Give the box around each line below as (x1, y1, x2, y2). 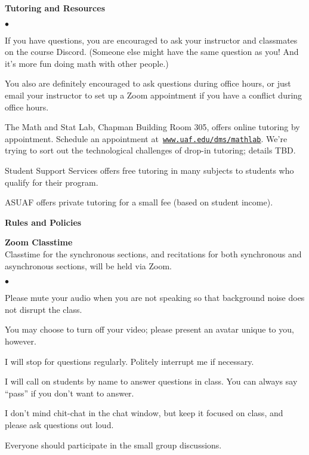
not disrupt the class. (5, 303, 82, 315)
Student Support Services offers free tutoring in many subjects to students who (5, 164, 294, 176)
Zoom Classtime (5, 236, 73, 248)
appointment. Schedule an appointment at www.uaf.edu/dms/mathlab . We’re (5, 132, 288, 145)
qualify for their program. (5, 176, 98, 188)
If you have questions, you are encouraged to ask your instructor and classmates (5, 33, 298, 46)
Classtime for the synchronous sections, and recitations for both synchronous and (5, 247, 302, 260)
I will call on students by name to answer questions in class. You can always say (5, 375, 298, 388)
